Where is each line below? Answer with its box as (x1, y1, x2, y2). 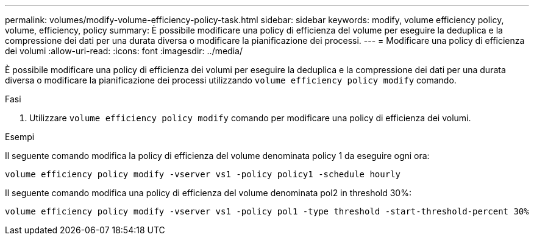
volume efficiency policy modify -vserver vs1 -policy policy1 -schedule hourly (5, 169, 401, 179)
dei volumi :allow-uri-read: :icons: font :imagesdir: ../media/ (5, 46, 243, 56)
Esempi (5, 132, 35, 142)
